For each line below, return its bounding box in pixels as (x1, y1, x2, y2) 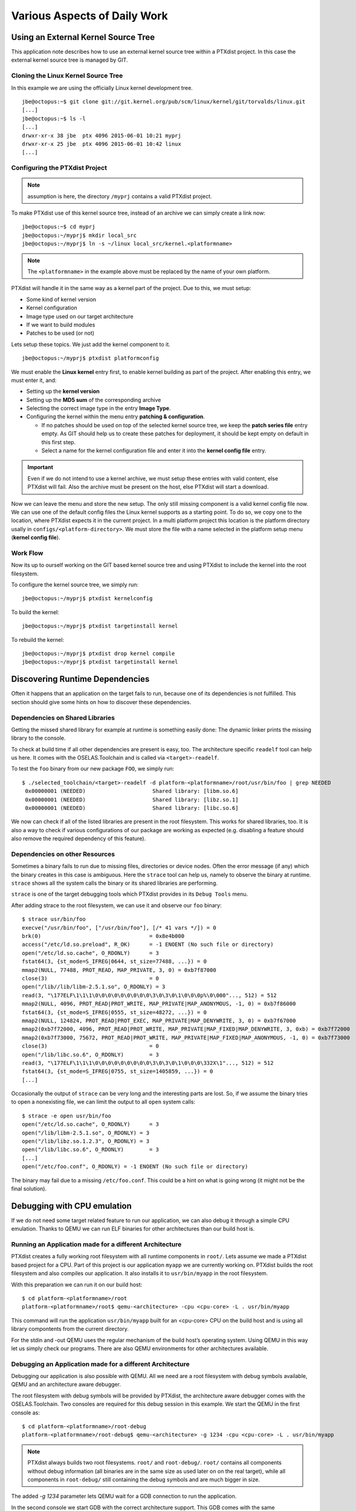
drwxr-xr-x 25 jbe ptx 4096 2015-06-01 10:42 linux (22, 140, 181, 147)
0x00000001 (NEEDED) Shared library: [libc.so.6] (25, 804, 239, 811)
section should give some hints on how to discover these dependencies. (11, 698, 192, 705)
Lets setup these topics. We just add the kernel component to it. (11, 340, 170, 348)
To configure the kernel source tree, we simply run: (11, 581, 139, 589)
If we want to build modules (26, 321, 95, 328)
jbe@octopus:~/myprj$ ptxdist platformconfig (22, 355, 160, 362)
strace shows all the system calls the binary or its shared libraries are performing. (11, 879, 218, 887)
